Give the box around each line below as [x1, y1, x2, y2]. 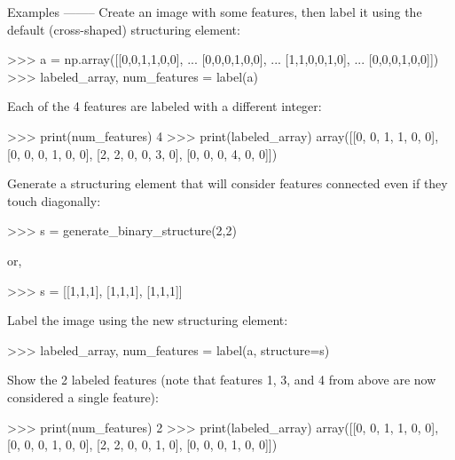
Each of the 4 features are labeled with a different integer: [7, 97, 322, 115]
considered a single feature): [7, 387, 159, 406]
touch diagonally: [7, 191, 101, 210]
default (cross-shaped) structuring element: [7, 20, 240, 38]
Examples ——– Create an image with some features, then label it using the [7, 3, 422, 20]
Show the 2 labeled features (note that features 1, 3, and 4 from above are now [7, 370, 436, 389]
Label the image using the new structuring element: [7, 311, 288, 329]
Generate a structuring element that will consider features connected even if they [7, 174, 448, 193]
